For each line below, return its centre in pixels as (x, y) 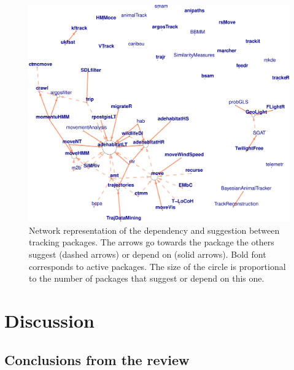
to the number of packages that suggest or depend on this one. (147, 278)
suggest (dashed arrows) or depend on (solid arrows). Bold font (148, 254)
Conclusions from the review (97, 359)
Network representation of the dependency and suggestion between (154, 230)
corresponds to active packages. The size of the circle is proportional (157, 266)
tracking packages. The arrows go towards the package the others (152, 242)
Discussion (49, 320)
